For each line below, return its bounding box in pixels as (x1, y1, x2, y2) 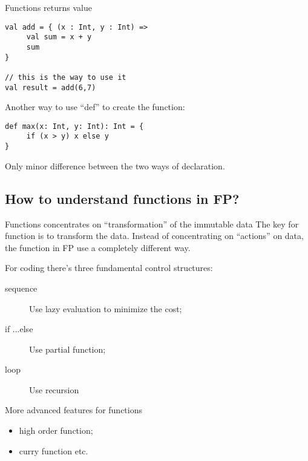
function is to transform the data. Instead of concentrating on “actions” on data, (5, 229, 304, 242)
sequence (5, 281, 38, 294)
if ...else (5, 322, 33, 335)
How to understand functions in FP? (5, 189, 240, 208)
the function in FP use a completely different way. (5, 241, 191, 253)
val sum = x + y (26, 33, 92, 42)
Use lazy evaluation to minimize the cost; (29, 302, 182, 315)
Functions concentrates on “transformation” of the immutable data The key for (5, 217, 299, 230)
